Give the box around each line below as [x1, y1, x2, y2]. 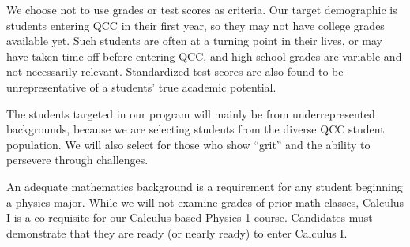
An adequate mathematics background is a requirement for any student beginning [6, 178, 403, 194]
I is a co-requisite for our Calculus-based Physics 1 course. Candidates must [6, 209, 373, 226]
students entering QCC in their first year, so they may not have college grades [6, 17, 385, 33]
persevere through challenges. [6, 152, 149, 168]
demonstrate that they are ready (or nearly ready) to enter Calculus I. [6, 224, 348, 241]
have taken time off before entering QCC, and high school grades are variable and [6, 47, 402, 64]
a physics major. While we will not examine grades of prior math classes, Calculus [6, 193, 404, 210]
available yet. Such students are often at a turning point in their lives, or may [6, 32, 383, 49]
